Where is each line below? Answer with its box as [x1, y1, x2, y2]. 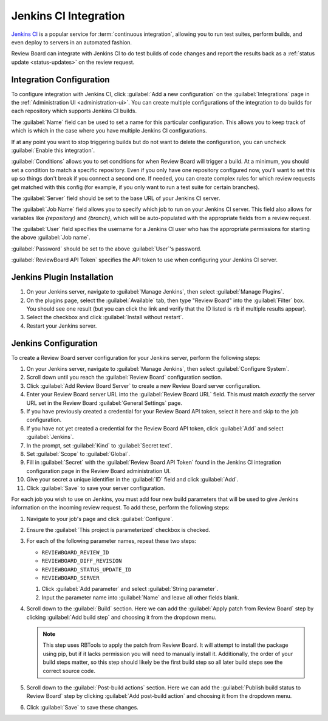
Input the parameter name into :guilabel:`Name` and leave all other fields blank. [41, 593, 239, 601]
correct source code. [43, 667, 95, 674]
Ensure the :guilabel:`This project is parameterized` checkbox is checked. [26, 526, 211, 534]
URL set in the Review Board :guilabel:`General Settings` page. [26, 399, 182, 407]
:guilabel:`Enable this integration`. [11, 147, 95, 154]
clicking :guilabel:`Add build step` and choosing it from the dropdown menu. [26, 613, 217, 621]
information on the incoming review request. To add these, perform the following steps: [11, 504, 230, 511]
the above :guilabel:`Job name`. [11, 234, 91, 241]
